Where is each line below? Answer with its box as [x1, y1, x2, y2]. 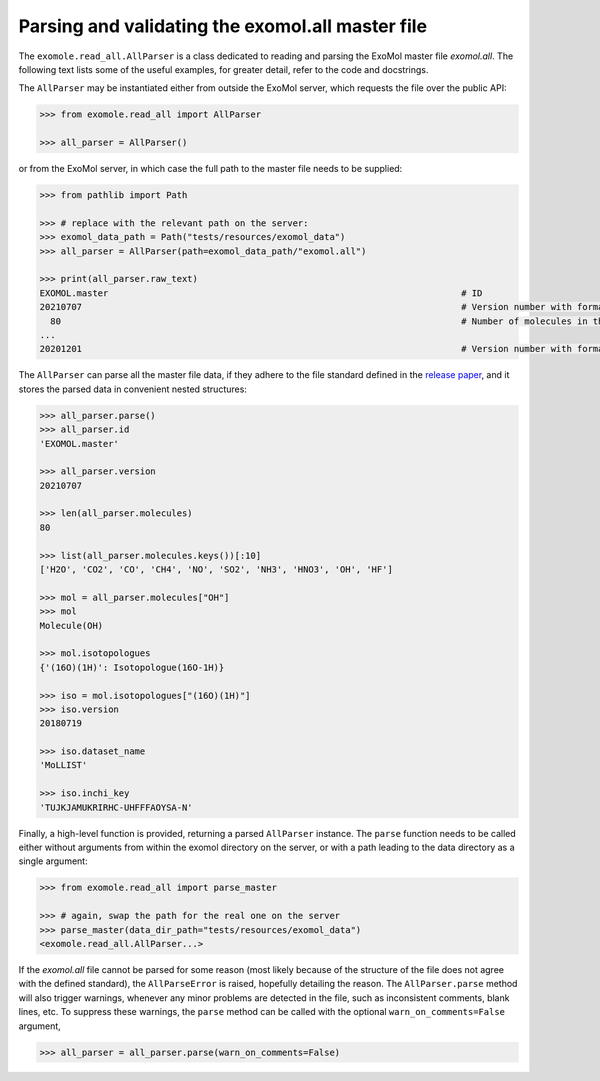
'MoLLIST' [39, 760, 88, 771]
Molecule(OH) [39, 620, 104, 631]
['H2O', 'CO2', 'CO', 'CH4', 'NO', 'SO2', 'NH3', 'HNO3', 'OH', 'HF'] [39, 564, 394, 575]
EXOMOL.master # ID [39, 287, 483, 299]
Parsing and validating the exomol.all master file [18, 15, 428, 37]
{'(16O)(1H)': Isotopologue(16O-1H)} [39, 661, 225, 673]
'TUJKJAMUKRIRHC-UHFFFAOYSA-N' [39, 801, 194, 813]
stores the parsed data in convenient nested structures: [18, 383, 247, 395]
